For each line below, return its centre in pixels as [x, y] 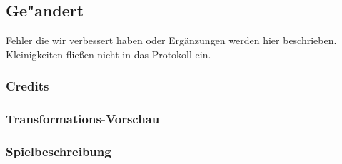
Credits [27, 86]
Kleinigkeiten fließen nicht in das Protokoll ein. [109, 54]
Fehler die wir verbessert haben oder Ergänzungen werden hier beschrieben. [171, 40]
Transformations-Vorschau [83, 119]
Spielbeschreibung [59, 151]
